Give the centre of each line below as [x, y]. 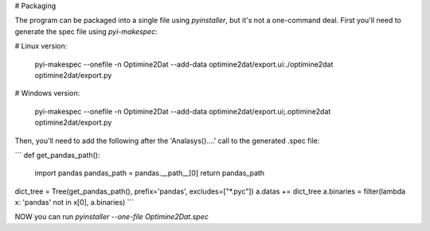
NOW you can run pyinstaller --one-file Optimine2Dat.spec [111, 217]
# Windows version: [47, 93]
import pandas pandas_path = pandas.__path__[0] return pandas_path [150, 173]
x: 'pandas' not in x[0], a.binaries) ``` [74, 202]
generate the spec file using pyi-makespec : [86, 31]
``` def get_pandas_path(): [57, 155]
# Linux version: [41, 46]
